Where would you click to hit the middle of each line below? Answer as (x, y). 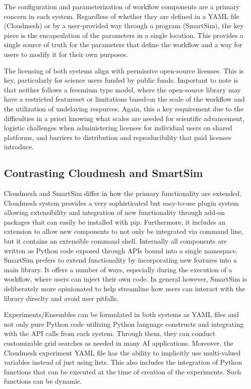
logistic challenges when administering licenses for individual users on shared (118, 128)
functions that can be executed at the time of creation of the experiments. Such (123, 371)
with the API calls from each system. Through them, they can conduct (110, 333)
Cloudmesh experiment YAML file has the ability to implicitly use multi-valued (122, 352)
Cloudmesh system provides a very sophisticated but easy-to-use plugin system (122, 203)
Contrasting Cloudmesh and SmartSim (104, 173)
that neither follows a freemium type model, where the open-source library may (122, 89)
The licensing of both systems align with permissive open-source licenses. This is (124, 70)
